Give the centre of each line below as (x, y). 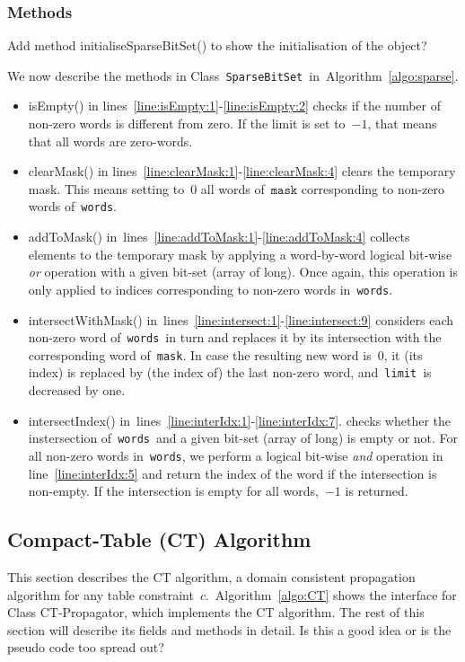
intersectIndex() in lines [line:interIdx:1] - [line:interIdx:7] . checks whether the (240, 420)
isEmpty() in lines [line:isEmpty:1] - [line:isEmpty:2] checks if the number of (234, 106)
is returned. (377, 491)
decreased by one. (77, 390)
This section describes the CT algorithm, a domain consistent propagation (211, 576)
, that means (402, 124)
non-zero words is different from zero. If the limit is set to (187, 124)
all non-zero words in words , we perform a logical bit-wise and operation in (236, 455)
